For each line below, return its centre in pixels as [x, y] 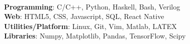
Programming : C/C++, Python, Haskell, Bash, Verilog [92, 6]
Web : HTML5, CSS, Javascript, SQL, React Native [84, 16]
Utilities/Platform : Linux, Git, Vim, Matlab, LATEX [90, 26]
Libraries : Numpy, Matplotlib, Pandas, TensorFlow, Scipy [95, 36]
